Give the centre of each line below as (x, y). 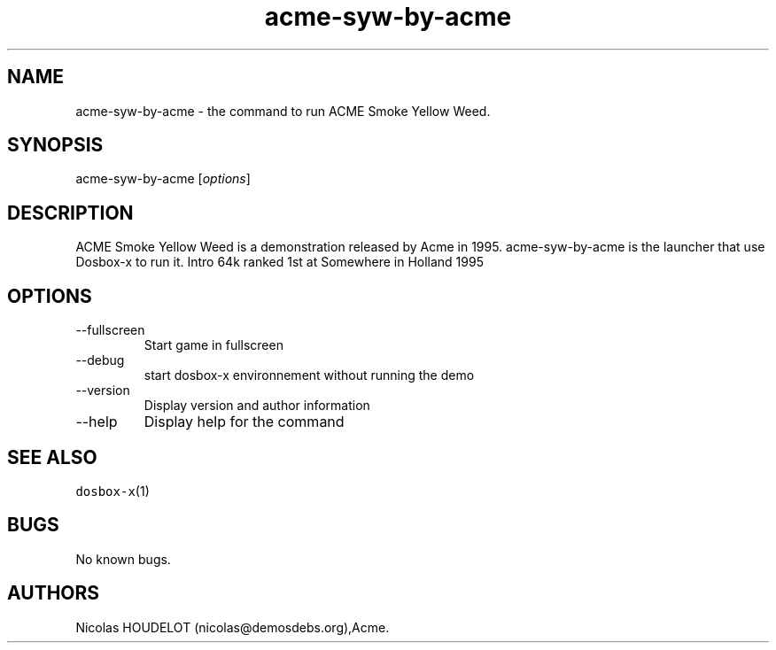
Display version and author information (257, 406)
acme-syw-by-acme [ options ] (163, 179)
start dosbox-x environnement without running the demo (309, 375)
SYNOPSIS (55, 145)
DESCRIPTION (70, 213)
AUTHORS (54, 593)
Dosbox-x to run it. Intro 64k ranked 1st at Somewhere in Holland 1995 (279, 262)
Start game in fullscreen (213, 345)
